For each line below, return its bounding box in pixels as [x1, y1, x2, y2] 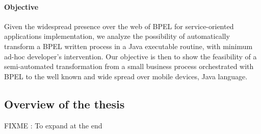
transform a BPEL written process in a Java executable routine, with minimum [4, 40, 253, 51]
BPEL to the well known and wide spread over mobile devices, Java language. [4, 71, 248, 81]
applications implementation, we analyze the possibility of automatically [4, 31, 230, 41]
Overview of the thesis [4, 96, 125, 111]
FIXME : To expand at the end [4, 120, 102, 130]
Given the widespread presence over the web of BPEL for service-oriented [4, 20, 234, 31]
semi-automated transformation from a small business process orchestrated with [4, 61, 254, 72]
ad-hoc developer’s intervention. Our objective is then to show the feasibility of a [4, 51, 257, 61]
